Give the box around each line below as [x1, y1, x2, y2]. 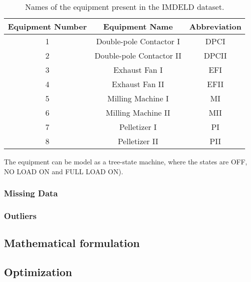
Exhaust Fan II [112, 78, 164, 90]
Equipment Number [8, 21, 87, 32]
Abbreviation [189, 21, 242, 32]
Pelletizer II [118, 135, 158, 147]
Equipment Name [103, 21, 173, 32]
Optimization [4, 264, 72, 280]
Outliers [4, 209, 37, 221]
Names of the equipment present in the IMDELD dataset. [25, 1, 224, 12]
